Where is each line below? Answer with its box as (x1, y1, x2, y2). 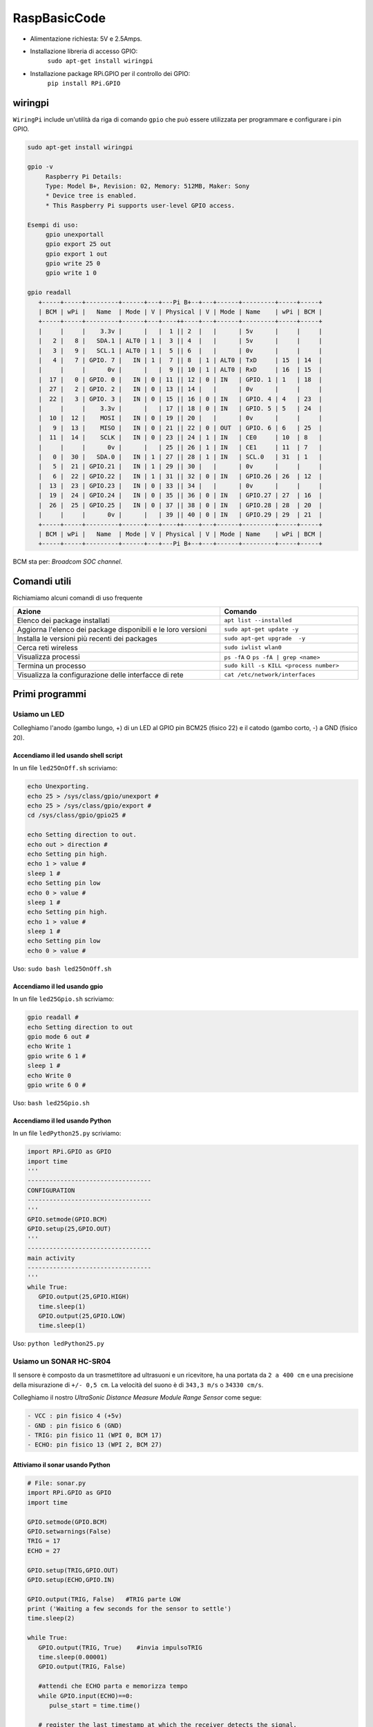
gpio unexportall (45, 230, 104, 238)
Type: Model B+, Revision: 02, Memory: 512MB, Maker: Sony (45, 182, 250, 190)
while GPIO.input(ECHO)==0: (38, 1692, 134, 1699)
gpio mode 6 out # (27, 1033, 90, 1040)
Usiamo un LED (12, 709, 65, 719)
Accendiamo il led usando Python (12, 1116, 112, 1125)
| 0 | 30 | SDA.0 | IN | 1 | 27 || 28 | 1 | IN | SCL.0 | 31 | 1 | (38, 452, 323, 461)
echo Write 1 (27, 1042, 72, 1050)
